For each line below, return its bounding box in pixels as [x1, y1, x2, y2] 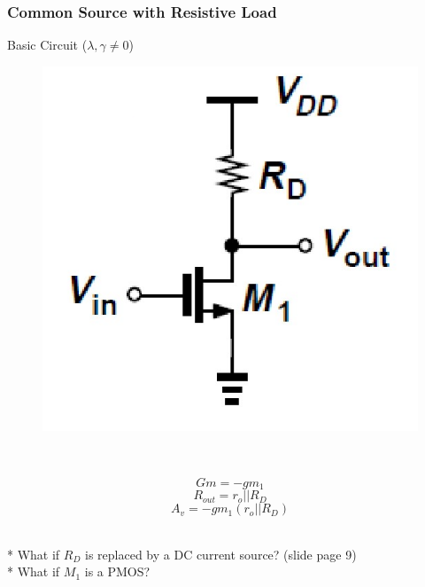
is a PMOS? [84, 562, 151, 581]
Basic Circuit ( [7, 35, 88, 54]
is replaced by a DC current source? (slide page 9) [85, 544, 357, 563]
